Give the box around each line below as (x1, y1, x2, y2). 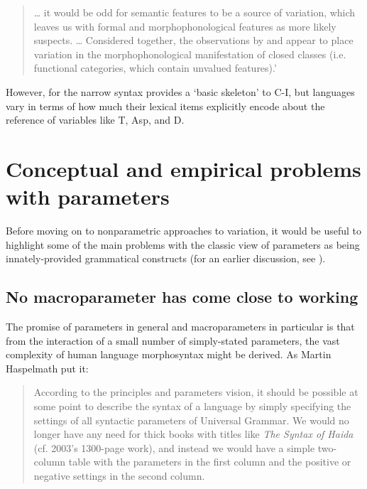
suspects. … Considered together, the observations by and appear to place (33, 33, 354, 48)
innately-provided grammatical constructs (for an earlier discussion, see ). (6, 251, 326, 266)
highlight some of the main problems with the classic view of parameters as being (6, 237, 360, 252)
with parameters (6, 182, 170, 211)
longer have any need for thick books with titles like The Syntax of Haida (33, 426, 354, 441)
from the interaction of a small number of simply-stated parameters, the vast (6, 333, 340, 348)
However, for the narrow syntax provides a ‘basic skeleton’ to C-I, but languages (6, 84, 355, 99)
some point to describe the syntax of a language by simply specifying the (33, 399, 351, 414)
